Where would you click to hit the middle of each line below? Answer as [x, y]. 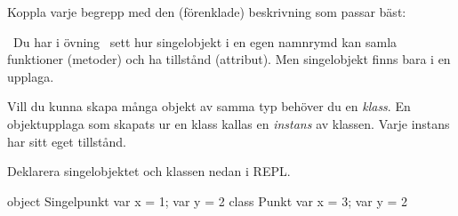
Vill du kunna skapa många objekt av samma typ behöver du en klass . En [209, 106]
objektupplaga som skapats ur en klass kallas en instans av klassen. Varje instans [229, 123]
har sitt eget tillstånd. [67, 141]
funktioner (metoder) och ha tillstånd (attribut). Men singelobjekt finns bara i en [229, 59]
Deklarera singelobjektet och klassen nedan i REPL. [149, 171]
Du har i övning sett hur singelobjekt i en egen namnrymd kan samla [205, 41]
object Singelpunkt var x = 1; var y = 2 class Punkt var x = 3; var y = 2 [208, 200]
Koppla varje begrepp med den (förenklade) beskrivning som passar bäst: [207, 12]
